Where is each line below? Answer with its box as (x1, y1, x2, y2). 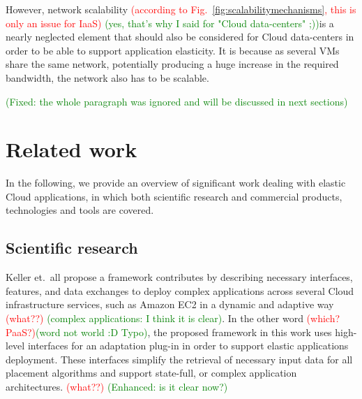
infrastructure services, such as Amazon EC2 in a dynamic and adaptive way (6, 297, 334, 312)
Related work (6, 135, 137, 164)
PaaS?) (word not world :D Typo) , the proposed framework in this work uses (6, 324, 332, 339)
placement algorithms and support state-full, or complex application (6, 365, 297, 380)
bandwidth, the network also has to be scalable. (6, 70, 209, 85)
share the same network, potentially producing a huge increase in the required (6, 57, 339, 71)
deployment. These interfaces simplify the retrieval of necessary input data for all (6, 351, 353, 366)
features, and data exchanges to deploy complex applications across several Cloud (6, 283, 354, 298)
